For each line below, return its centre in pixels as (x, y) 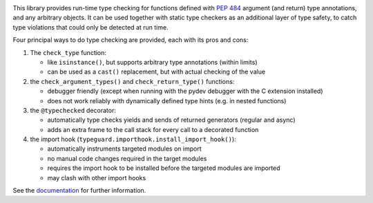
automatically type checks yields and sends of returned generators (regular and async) (172, 120)
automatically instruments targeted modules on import (124, 149)
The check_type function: (68, 52)
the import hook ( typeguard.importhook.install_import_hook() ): (133, 139)
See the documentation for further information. (79, 191)
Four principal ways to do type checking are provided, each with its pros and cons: (131, 40)
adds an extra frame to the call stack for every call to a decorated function (153, 129)
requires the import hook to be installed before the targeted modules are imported (164, 168)
